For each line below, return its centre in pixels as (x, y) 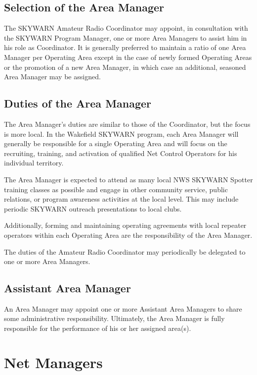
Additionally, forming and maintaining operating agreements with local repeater (125, 225)
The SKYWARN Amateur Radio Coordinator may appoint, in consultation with (126, 28)
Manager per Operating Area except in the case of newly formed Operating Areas (128, 57)
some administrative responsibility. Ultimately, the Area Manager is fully (114, 318)
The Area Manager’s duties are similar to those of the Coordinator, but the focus (127, 124)
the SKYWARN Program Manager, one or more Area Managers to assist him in (126, 37)
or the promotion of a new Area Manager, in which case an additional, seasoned (125, 67)
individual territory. (34, 163)
